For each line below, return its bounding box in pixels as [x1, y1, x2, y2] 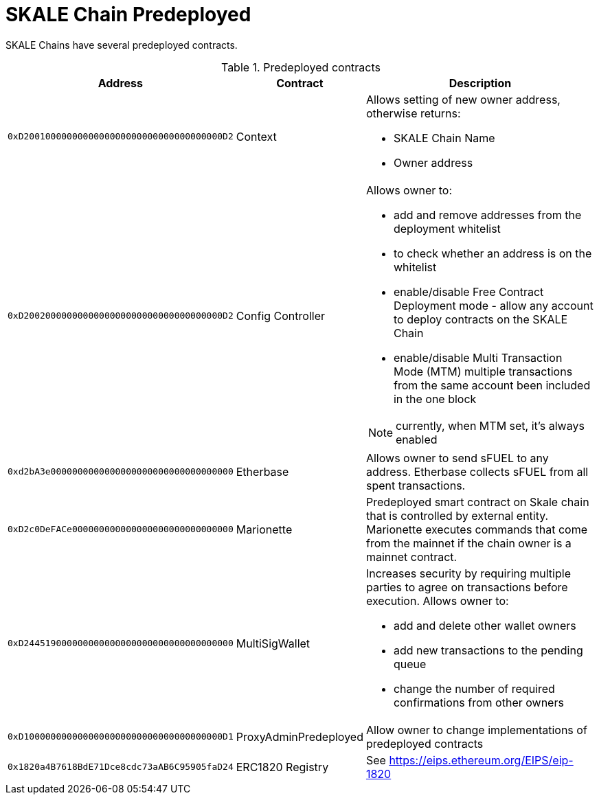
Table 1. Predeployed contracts [221, 60, 381, 74]
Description [449, 76, 512, 90]
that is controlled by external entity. [365, 508, 549, 523]
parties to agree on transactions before [365, 580, 568, 594]
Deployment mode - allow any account [393, 298, 594, 312]
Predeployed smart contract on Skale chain [365, 494, 589, 509]
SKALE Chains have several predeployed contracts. [5, 38, 238, 51]
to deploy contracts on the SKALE [393, 312, 568, 326]
